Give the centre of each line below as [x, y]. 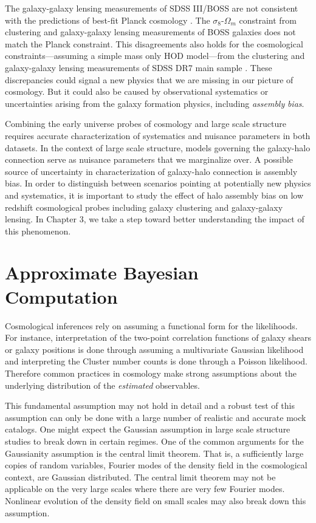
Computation [61, 296]
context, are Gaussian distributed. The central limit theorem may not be [140, 477]
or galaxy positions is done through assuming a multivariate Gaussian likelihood [154, 349]
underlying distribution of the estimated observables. [102, 385]
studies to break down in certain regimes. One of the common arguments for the [154, 441]
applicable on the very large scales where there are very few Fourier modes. [145, 489]
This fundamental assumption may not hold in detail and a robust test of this [150, 405]
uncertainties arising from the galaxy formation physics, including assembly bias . [155, 103]
